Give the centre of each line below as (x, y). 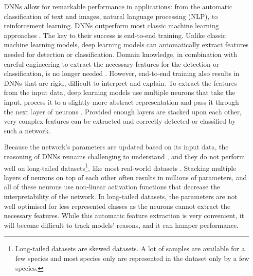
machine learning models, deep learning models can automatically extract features (126, 45)
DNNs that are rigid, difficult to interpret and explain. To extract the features (120, 83)
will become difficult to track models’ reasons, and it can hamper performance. (121, 225)
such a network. (27, 130)
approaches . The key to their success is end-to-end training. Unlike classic (115, 35)
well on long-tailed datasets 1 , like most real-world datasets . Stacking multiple (120, 167)
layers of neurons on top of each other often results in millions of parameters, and (126, 177)
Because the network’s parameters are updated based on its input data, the (116, 147)
